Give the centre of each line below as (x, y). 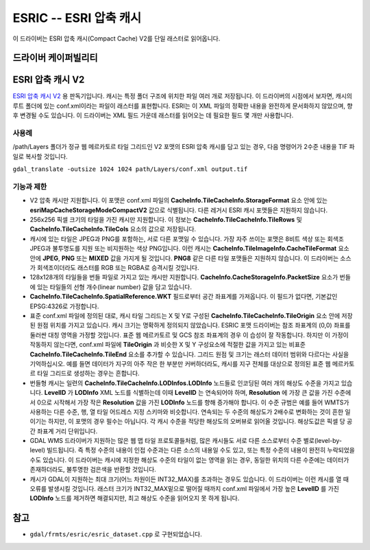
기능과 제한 (30, 187)
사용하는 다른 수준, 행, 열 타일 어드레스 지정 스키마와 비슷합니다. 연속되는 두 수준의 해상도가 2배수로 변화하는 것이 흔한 (187, 411)
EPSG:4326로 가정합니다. (64, 306)
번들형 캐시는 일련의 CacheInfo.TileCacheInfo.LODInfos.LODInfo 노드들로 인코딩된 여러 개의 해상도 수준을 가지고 (185, 383)
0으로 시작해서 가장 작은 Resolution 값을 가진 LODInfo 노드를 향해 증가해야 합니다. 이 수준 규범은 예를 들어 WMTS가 (193, 402)
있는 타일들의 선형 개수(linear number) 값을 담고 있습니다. (114, 287)
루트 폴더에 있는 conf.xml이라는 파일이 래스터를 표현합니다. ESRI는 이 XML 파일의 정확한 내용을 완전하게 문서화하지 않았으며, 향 (183, 106)
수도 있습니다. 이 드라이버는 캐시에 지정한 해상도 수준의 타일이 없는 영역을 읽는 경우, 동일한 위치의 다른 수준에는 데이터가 (189, 459)
